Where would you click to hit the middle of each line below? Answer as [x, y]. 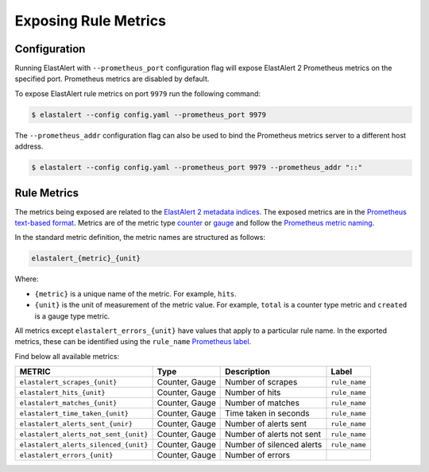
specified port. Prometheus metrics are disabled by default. [112, 79]
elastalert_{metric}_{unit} [86, 259]
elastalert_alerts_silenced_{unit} [84, 445]
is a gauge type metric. [72, 316]
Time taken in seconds [267, 413]
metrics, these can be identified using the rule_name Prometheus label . [133, 342]
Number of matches [262, 403]
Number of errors [257, 455]
